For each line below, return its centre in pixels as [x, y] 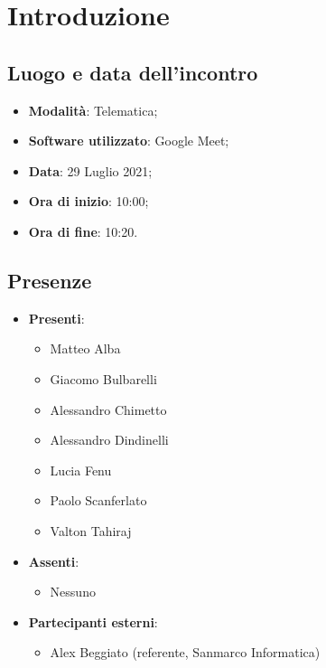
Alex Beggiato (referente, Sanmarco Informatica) [185, 652]
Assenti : [54, 561]
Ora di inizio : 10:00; [88, 201]
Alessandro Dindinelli [109, 440]
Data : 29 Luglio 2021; [90, 170]
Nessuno [73, 592]
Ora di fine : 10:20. [83, 231]
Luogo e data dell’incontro [133, 72]
